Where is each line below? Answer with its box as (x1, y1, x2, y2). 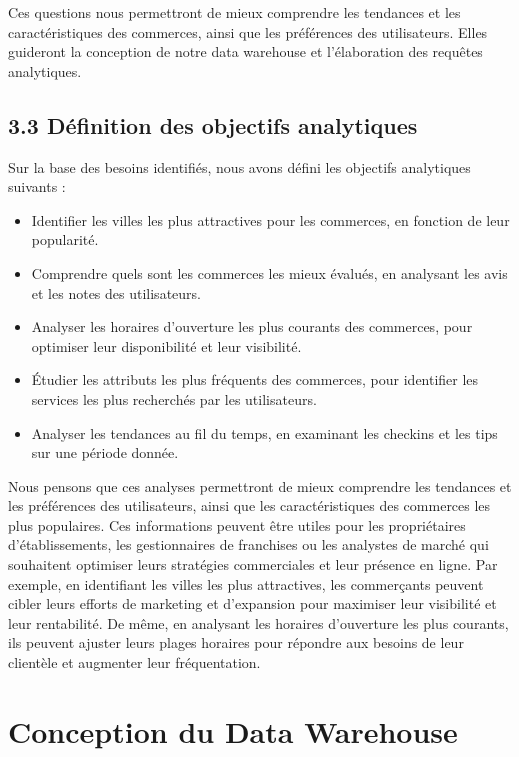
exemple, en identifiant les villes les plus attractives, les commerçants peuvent (8, 573, 484, 594)
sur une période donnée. (31, 442, 179, 463)
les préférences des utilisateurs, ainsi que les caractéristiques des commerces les (8, 495, 491, 516)
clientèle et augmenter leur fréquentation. (8, 652, 261, 673)
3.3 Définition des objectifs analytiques (8, 109, 418, 140)
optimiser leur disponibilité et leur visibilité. (31, 335, 302, 356)
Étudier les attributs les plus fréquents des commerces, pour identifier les (31, 369, 479, 390)
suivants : (8, 176, 66, 197)
